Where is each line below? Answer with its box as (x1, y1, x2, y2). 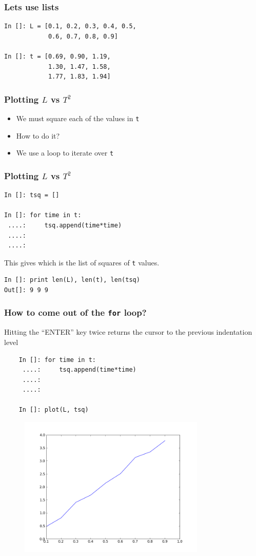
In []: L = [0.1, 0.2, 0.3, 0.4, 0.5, (4, 23, 136, 30)
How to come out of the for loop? (4, 306, 147, 319)
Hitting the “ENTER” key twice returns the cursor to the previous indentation (4, 327, 252, 337)
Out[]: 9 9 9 (4, 286, 48, 294)
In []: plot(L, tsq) (18, 406, 89, 414)
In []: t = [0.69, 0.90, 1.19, (4, 53, 111, 60)
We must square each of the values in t (16, 113, 140, 123)
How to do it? (16, 130, 60, 141)
